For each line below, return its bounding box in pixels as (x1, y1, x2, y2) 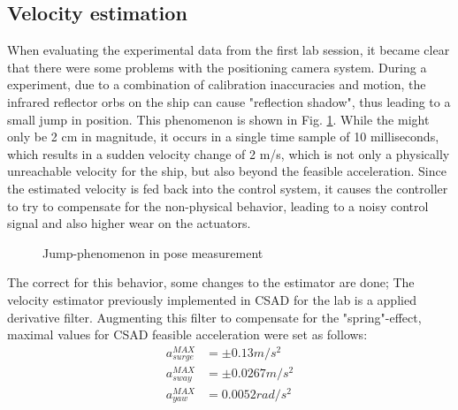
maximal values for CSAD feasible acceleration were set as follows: (7, 325, 368, 344)
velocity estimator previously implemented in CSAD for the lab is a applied (7, 290, 416, 308)
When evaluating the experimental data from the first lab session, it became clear (7, 41, 450, 59)
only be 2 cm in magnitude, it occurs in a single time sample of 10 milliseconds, (7, 127, 439, 146)
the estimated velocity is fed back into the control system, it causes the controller (7, 178, 448, 197)
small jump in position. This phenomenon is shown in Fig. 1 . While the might (7, 110, 430, 128)
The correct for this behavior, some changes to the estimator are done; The (7, 273, 415, 292)
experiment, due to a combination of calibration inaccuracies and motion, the (7, 75, 426, 94)
